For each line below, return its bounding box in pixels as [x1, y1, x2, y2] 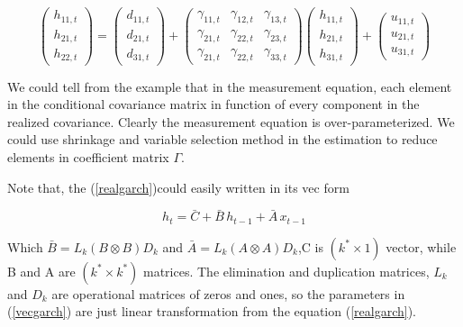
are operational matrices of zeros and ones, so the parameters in [51, 284, 405, 303]
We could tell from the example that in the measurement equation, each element [7, 77, 452, 95]
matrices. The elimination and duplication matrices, [143, 261, 430, 280]
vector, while [386, 237, 457, 256]
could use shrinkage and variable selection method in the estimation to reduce [7, 130, 438, 149]
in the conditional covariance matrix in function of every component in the [7, 95, 420, 114]
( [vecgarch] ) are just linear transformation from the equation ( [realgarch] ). [7, 302, 416, 321]
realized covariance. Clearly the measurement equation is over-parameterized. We [7, 112, 455, 131]
